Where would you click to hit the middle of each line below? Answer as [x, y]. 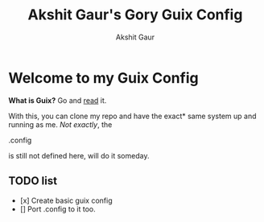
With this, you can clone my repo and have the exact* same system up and [132, 116]
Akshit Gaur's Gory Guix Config [135, 15]
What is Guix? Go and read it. [58, 100]
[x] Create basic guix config [66, 200]
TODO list [33, 181]
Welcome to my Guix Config [103, 78]
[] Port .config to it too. [58, 209]
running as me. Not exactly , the [60, 124]
